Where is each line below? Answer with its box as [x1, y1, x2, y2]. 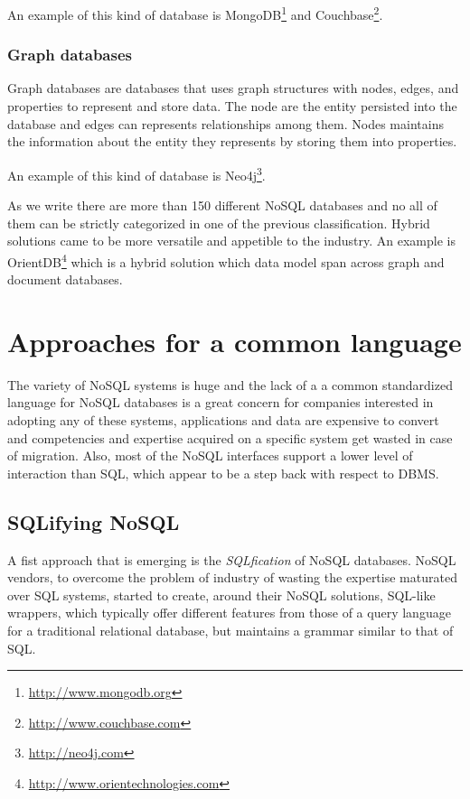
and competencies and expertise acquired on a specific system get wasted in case [7, 428, 453, 447]
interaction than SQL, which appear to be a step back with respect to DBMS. [7, 463, 439, 482]
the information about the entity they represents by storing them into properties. [7, 132, 457, 151]
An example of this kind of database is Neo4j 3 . [7, 163, 266, 184]
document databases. [7, 270, 123, 289]
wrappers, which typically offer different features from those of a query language [7, 603, 451, 622]
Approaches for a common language [7, 322, 462, 359]
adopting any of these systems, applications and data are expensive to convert [7, 411, 439, 430]
